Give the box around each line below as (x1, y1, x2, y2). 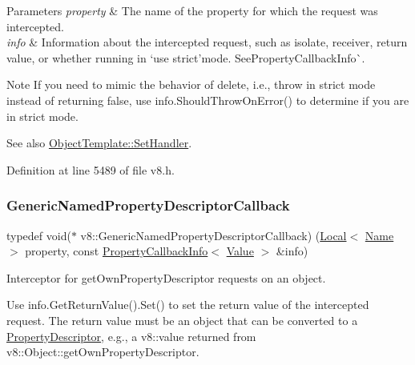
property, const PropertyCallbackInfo (25, 243, 208, 259)
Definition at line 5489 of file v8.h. (6, 161, 175, 178)
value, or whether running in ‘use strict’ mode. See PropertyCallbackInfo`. (6, 49, 365, 66)
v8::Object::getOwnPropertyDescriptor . (6, 343, 199, 360)
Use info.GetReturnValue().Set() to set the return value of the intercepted (6, 296, 369, 313)
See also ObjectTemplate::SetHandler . (6, 134, 192, 151)
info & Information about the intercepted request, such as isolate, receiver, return (6, 34, 408, 50)
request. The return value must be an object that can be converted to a (6, 311, 358, 328)
